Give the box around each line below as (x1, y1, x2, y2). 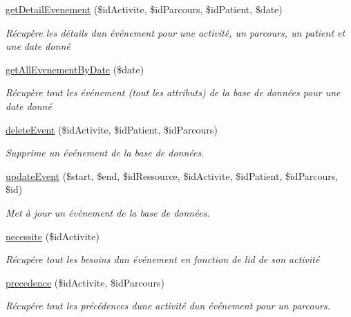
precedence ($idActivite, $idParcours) (6, 275, 164, 289)
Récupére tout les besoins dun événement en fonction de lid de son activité (6, 252, 320, 266)
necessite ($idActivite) (6, 228, 99, 243)
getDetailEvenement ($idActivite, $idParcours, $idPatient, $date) (6, 2, 283, 16)
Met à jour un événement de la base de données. (6, 205, 210, 219)
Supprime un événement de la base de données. (6, 145, 205, 160)
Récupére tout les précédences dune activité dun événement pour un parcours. (6, 298, 330, 313)
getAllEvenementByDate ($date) (6, 62, 144, 76)
